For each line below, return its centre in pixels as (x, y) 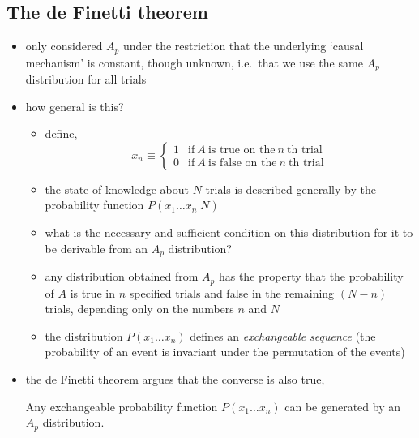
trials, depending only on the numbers (139, 309)
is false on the (242, 163)
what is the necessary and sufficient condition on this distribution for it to (229, 232)
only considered (64, 46)
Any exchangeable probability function (122, 406)
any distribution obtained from (122, 276)
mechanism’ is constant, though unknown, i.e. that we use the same (194, 62)
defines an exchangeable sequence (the (283, 335)
